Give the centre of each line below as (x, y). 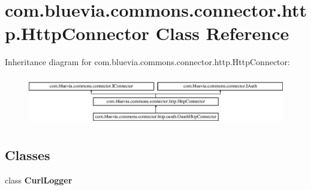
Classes (28, 154)
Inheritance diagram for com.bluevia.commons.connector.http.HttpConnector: (147, 62)
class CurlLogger (39, 180)
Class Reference (222, 33)
